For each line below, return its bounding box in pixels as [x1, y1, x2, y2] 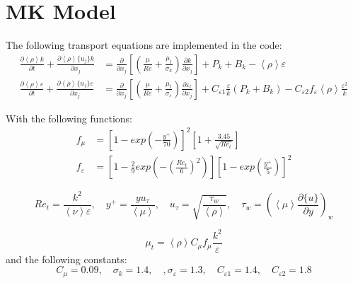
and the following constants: [6, 251, 127, 266]
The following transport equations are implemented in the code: [6, 37, 282, 52]
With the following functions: [6, 110, 133, 125]
